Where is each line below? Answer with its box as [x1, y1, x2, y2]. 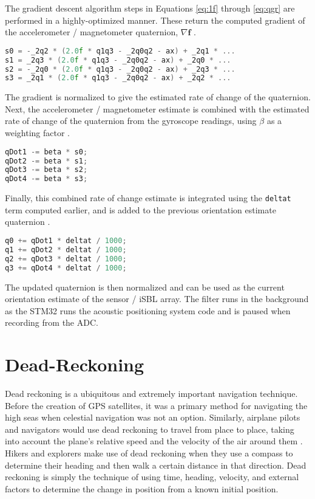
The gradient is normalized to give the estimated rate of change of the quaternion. [5, 91, 311, 103]
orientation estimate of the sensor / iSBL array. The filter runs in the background [5, 292, 309, 305]
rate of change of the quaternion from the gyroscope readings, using [5, 114, 257, 127]
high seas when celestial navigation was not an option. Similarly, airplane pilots [5, 411, 300, 424]
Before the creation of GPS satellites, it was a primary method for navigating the [5, 399, 308, 411]
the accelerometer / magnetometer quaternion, [5, 26, 178, 38]
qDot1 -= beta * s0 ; [5, 147, 88, 156]
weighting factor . [5, 126, 70, 139]
